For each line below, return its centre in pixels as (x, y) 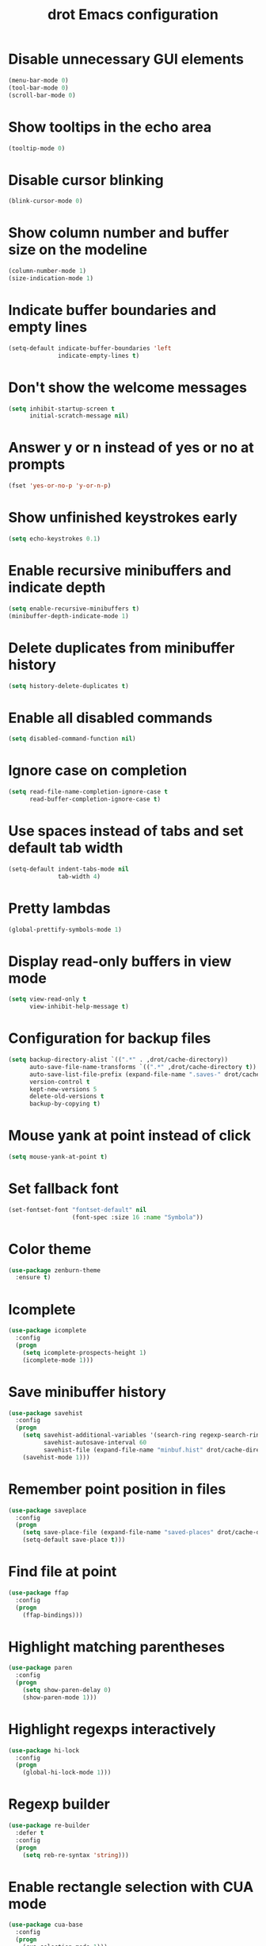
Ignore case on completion (98, 771)
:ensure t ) (33, 1278)
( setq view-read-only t (47, 999)
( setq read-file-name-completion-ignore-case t (88, 792)
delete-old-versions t (66, 1097)
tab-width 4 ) (80, 876)
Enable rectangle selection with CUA (131, 1887)
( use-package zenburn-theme (55, 1270)
